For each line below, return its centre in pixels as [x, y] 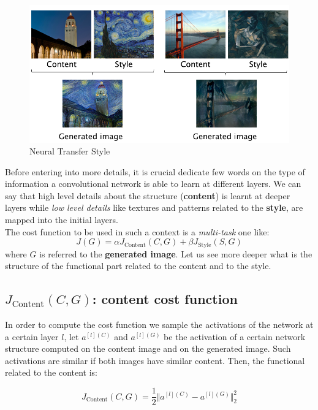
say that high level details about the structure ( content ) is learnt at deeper [148, 195]
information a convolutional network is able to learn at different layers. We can [153, 184]
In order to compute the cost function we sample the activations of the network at [159, 325]
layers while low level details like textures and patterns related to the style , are [154, 207]
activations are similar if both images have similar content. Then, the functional [155, 360]
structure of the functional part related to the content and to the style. [138, 266]
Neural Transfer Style [70, 151]
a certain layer [32, 336]
